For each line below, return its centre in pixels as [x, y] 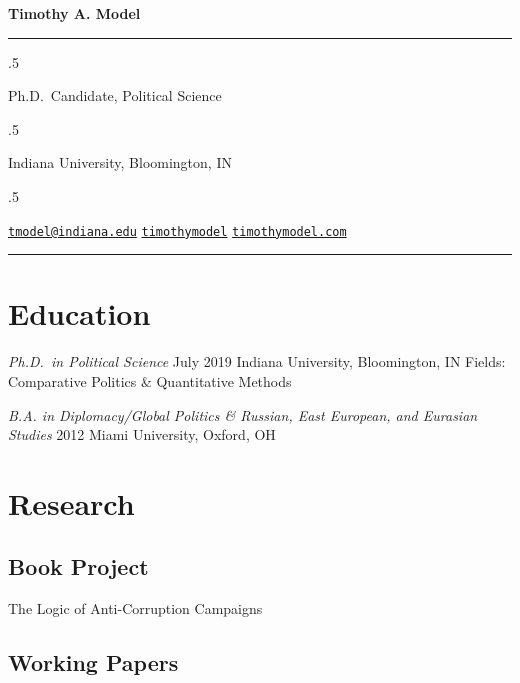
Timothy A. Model [74, 13]
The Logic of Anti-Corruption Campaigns [135, 608]
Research [71, 502]
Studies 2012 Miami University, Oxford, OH [142, 434]
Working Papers [93, 662]
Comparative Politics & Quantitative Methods [150, 380]
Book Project [78, 566]
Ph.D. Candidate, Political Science [115, 95]
